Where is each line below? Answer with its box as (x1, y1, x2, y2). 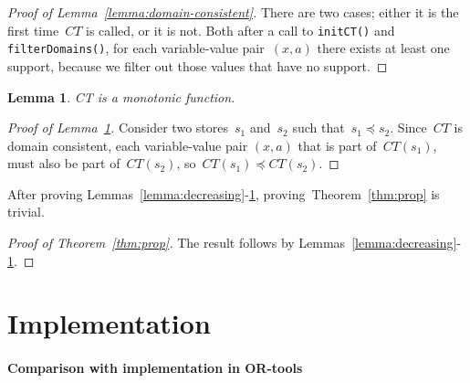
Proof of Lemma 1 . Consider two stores (7, 118, 228, 137)
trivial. (7, 202, 45, 221)
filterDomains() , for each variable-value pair (7, 38, 265, 58)
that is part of (298, 135, 377, 154)
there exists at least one (317, 38, 450, 58)
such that (292, 118, 345, 137)
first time (7, 20, 59, 39)
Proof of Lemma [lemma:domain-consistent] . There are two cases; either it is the (7, 3, 459, 21)
